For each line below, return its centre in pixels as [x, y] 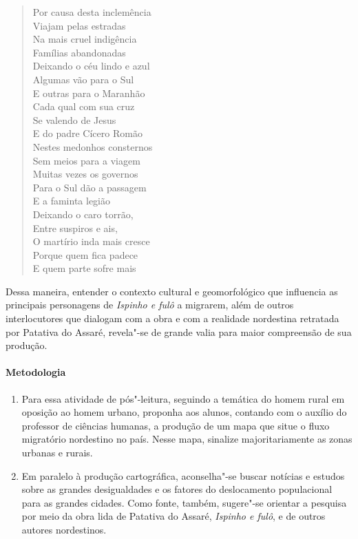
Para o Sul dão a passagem [89, 187]
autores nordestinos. [64, 529]
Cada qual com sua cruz [84, 106]
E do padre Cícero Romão [87, 133]
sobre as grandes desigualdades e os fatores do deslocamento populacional [177, 489]
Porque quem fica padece [85, 254]
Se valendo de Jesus [74, 119]
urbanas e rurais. [57, 453]
